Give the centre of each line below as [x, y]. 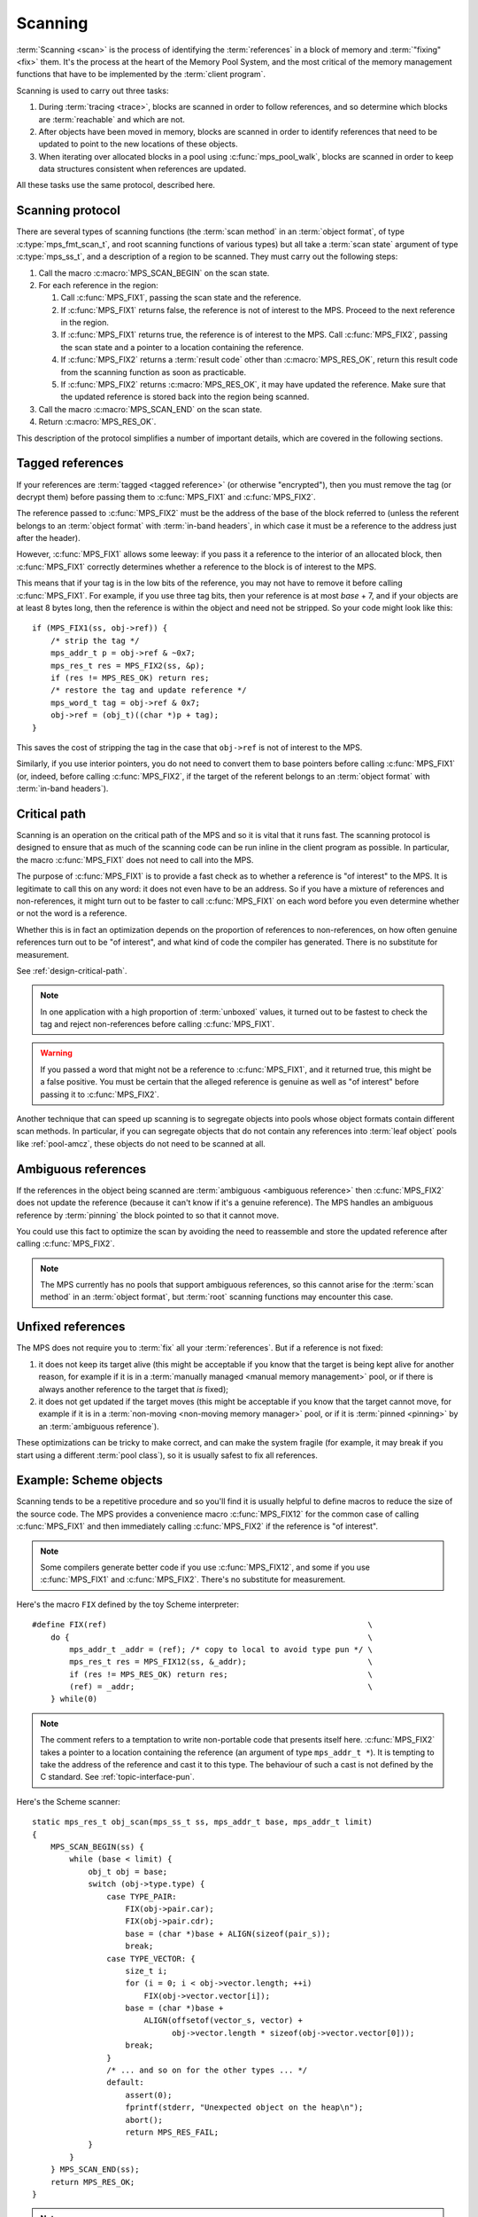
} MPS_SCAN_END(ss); [95, 2170]
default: [126, 2083]
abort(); [144, 2120]
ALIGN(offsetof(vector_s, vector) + [223, 2021]
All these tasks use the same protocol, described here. [116, 185]
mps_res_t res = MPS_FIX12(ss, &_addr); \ [221, 1662]
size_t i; [146, 1970]
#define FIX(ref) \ [203, 1625]
